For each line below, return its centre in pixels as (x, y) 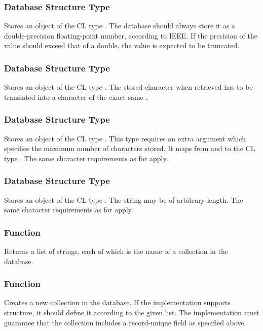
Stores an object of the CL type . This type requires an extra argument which (125, 138)
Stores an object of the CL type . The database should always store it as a (120, 26)
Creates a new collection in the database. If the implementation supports (117, 302)
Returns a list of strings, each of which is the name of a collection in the (116, 251)
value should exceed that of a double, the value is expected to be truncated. (122, 45)
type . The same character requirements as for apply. (86, 158)
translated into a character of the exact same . (76, 97)
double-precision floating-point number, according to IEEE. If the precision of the (131, 35)
